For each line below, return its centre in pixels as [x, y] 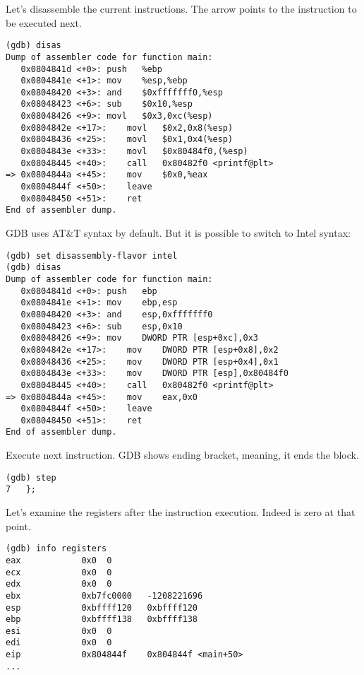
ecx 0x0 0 [59, 572]
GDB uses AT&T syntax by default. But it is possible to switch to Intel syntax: [178, 233]
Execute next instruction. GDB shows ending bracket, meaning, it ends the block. [182, 455]
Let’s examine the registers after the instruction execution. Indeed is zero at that [181, 512]
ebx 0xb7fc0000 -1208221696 [104, 595]
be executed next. [44, 22]
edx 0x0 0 [59, 584]
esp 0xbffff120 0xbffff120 [102, 607]
